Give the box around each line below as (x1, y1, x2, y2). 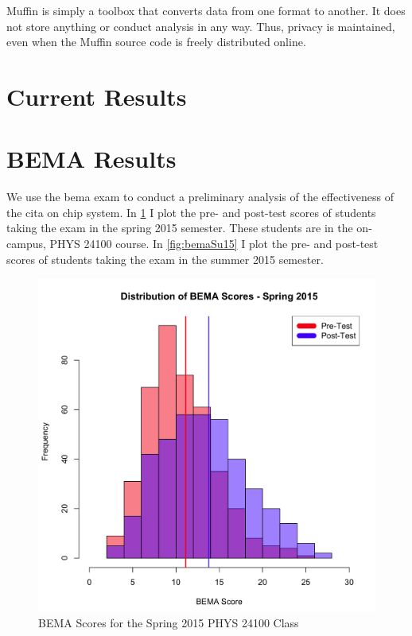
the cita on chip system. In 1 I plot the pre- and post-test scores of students (6, 204, 376, 220)
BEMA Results (6, 142, 177, 175)
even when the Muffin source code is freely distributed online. (6, 33, 306, 50)
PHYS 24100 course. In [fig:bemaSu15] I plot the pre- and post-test (49, 235, 379, 252)
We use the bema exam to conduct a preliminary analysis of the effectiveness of (6, 188, 394, 205)
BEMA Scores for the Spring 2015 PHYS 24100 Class (38, 614, 299, 630)
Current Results (6, 79, 187, 112)
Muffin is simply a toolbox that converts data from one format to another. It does (6, 2, 406, 18)
